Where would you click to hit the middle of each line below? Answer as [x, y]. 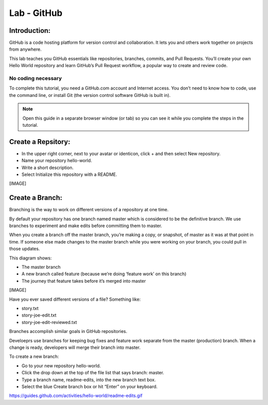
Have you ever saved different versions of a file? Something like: [75, 299]
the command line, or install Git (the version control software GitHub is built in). [90, 95]
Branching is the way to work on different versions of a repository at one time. [89, 210]
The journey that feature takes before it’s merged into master [84, 281]
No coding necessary [35, 78]
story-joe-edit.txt [39, 315]
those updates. [25, 249]
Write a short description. [48, 167]
